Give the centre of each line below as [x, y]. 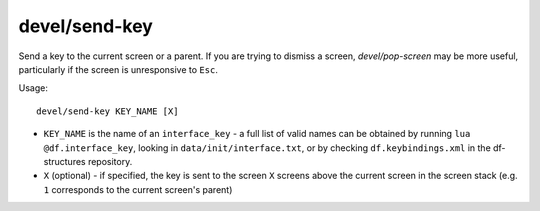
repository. [110, 161]
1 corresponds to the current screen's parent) [138, 189]
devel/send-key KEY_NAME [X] [107, 111]
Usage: [33, 88]
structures [64, 161]
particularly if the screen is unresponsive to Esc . [118, 69]
